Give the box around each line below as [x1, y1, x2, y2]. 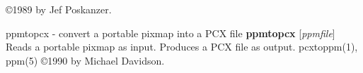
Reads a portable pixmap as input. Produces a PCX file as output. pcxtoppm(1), [6, 39, 358, 54]
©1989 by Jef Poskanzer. [6, 2, 112, 16]
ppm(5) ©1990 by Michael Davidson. [6, 53, 165, 67]
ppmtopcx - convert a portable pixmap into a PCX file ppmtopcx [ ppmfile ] [6, 25, 335, 40]
